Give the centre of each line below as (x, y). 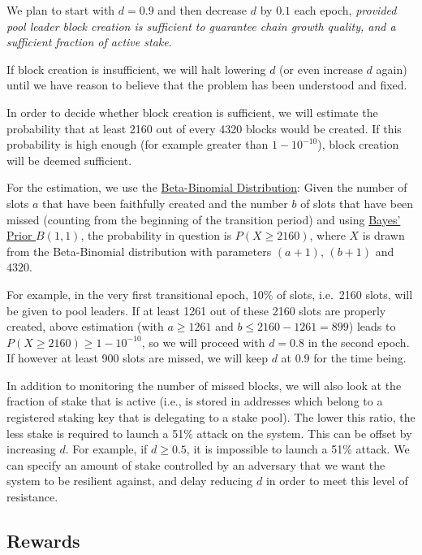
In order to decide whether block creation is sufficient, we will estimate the (192, 112)
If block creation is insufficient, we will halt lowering (136, 69)
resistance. (32, 497)
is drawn (383, 235)
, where (327, 235)
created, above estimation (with (85, 326)
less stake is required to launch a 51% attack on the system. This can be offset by (209, 433)
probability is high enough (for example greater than (138, 144)
